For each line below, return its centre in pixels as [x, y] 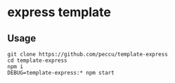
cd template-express [38, 60]
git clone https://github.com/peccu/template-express [88, 54]
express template [59, 12]
